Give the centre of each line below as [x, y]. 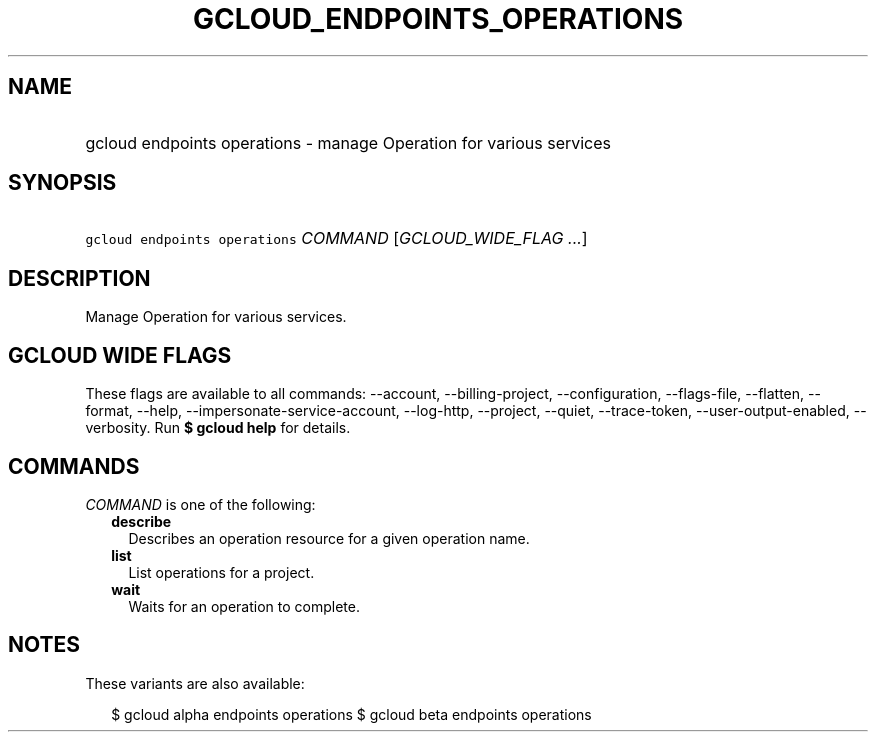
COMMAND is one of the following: [200, 504]
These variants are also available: [195, 683]
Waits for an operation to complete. [244, 606]
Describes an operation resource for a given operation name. [329, 538]
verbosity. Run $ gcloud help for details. [218, 428]
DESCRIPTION [79, 278]
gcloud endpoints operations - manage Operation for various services [348, 142]
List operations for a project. [221, 572]
